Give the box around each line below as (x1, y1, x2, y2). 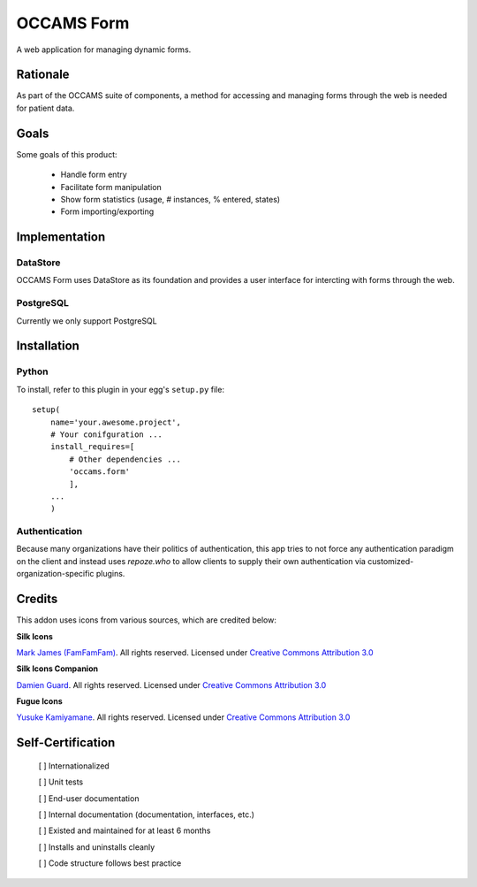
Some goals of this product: (16, 149, 117, 159)
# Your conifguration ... (49, 429, 163, 440)
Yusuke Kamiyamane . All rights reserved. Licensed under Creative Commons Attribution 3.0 (16, 712, 351, 723)
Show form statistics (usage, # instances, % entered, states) (60, 194, 281, 204)
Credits (16, 592, 58, 607)
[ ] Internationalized (38, 761, 110, 771)
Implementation (16, 230, 106, 245)
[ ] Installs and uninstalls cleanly (38, 841, 155, 853)
